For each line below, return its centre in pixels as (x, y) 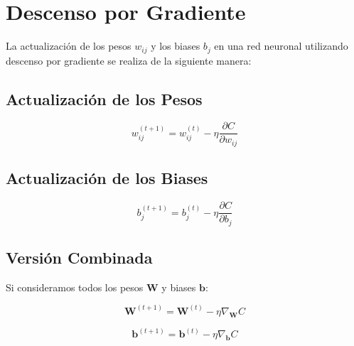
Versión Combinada (79, 257)
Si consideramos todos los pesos (75, 287)
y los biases (176, 46)
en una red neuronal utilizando (281, 46)
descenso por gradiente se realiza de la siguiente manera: (129, 60)
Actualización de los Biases (107, 178)
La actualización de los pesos (69, 46)
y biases (179, 287)
